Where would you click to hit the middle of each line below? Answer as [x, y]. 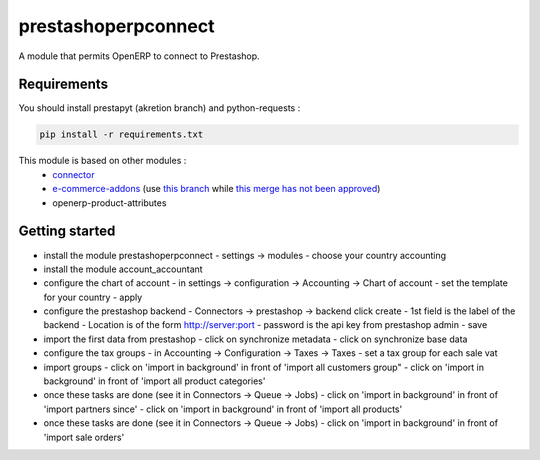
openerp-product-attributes [109, 202]
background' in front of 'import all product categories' [154, 381]
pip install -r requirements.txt [121, 134]
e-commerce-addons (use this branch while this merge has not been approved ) [216, 189]
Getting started [67, 231]
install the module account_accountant [123, 269]
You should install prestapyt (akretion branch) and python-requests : [159, 108]
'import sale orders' [84, 437]
